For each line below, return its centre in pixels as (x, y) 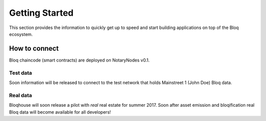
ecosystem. (21, 34)
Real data (20, 95)
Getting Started (41, 13)
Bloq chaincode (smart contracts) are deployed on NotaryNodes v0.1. (79, 60)
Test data (20, 73)
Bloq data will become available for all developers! (60, 112)
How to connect (34, 48)
